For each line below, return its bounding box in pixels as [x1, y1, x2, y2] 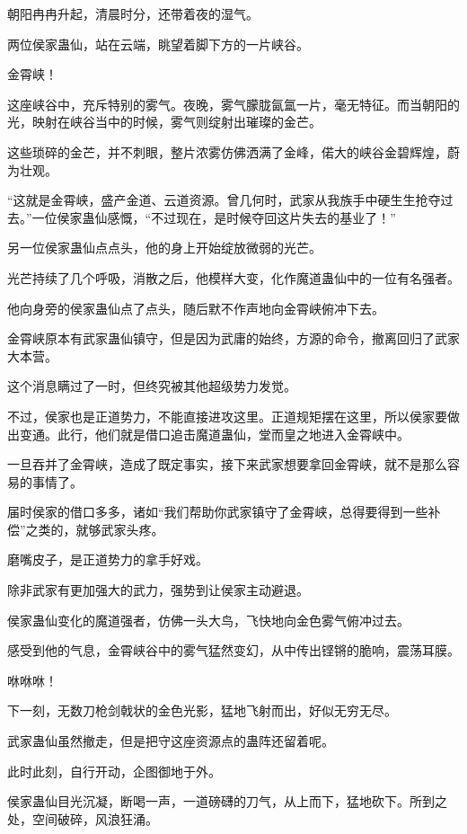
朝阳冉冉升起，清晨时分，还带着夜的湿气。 [7, 4, 259, 22]
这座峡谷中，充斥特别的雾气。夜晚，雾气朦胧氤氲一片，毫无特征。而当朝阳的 [7, 94, 460, 113]
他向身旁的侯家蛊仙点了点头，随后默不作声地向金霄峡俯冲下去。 [7, 298, 384, 317]
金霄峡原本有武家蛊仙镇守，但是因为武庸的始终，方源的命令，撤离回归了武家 [7, 329, 460, 348]
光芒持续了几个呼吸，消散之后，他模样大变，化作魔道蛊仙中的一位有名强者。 [7, 268, 460, 287]
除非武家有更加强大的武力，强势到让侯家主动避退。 [7, 581, 309, 599]
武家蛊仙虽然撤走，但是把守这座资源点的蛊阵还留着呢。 [7, 732, 334, 750]
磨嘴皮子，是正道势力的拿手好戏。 [7, 550, 208, 569]
